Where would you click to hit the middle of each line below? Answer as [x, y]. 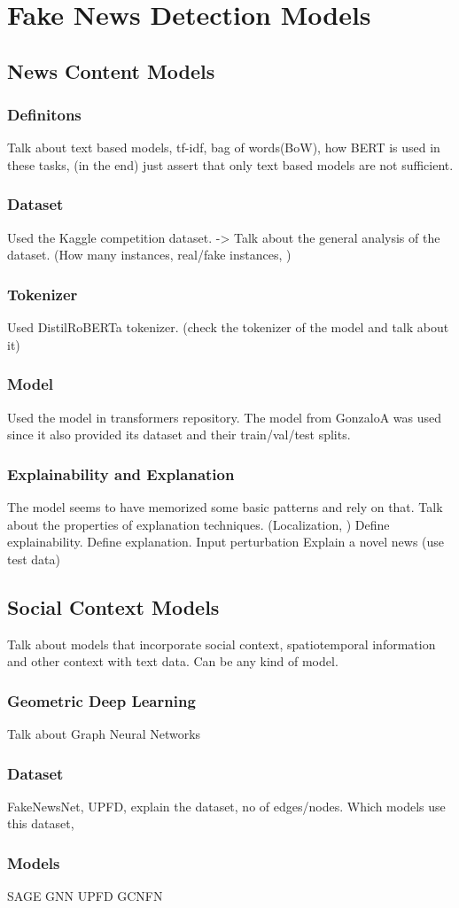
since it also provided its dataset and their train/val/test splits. [179, 435]
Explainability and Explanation [121, 473]
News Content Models [111, 70]
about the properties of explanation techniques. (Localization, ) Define [198, 524]
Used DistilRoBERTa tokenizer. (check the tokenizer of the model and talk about [228, 327]
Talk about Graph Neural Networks [104, 733]
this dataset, [41, 823]
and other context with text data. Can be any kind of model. [173, 661]
